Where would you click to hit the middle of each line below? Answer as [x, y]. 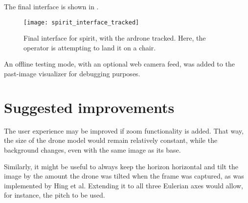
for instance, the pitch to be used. [55, 195]
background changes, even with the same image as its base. [92, 149]
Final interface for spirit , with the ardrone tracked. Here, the [115, 38]
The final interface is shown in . [51, 6]
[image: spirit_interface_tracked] [81, 22]
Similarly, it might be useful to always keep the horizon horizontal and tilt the [121, 166]
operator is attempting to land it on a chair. [90, 47]
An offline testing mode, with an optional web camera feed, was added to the [119, 64]
